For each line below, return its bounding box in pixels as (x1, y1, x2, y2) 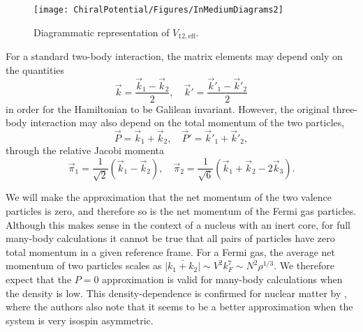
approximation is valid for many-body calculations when (102, 272, 343, 287)
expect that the (6, 272, 72, 287)
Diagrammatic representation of (34, 24, 170, 39)
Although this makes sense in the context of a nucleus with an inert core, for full (6, 217, 350, 232)
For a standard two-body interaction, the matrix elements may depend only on (6, 49, 343, 63)
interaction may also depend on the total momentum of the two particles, (30, 115, 345, 130)
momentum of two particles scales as (6, 258, 162, 273)
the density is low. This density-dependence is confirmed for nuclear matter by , (6, 285, 347, 300)
